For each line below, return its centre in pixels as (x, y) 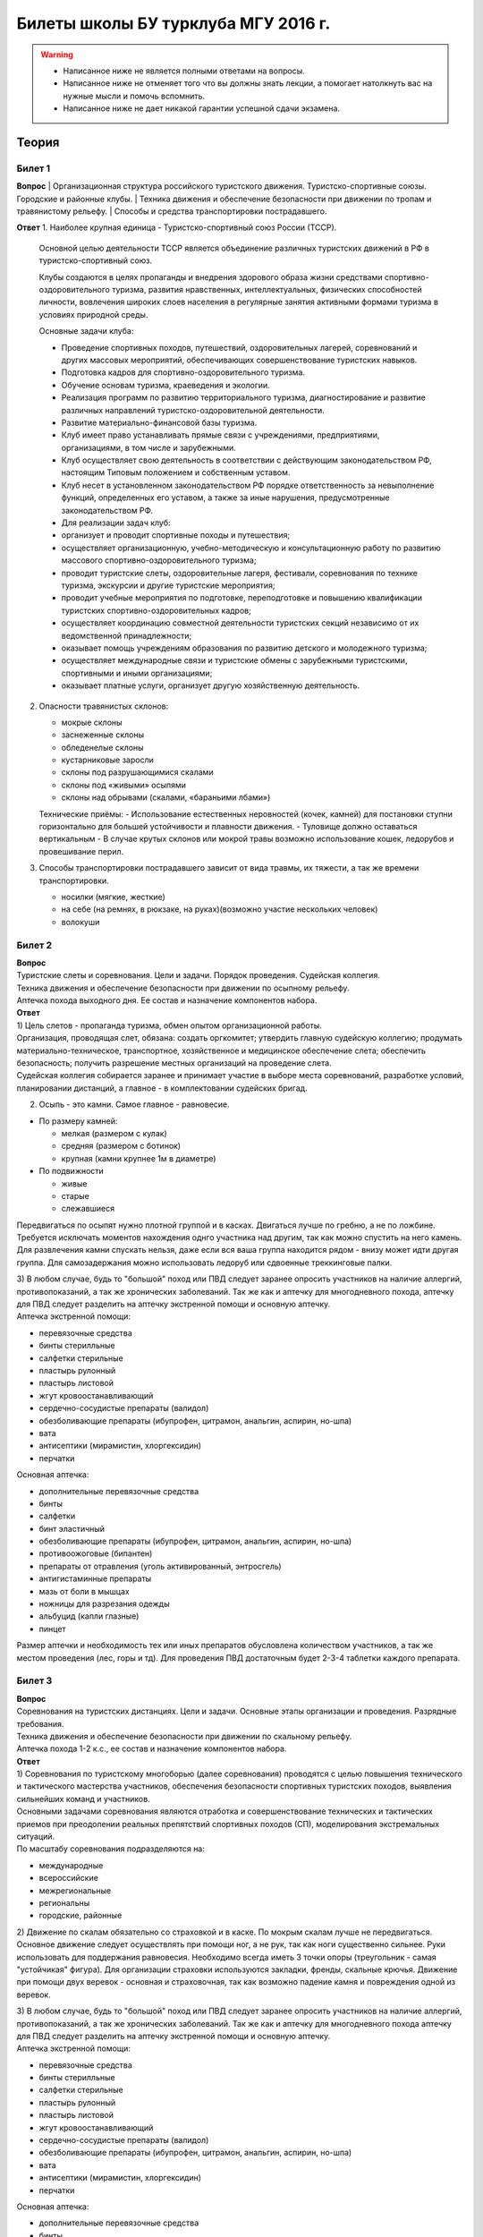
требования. (40, 1723)
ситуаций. (36, 1837)
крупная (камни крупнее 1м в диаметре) (139, 1158)
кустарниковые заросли (107, 760)
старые (75, 1195)
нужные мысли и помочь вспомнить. (134, 96)
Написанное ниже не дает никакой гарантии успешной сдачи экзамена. (201, 108)
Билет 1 (34, 168)
